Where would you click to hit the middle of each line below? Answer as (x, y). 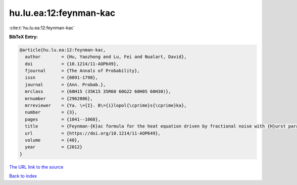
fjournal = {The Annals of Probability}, (82, 71)
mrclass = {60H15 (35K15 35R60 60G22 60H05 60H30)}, (98, 92)
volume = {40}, (52, 140)
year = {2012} (54, 147)
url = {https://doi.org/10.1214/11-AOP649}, (93, 133)
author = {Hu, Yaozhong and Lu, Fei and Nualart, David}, (106, 57)
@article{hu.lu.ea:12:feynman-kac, (63, 50)
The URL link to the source (36, 167)
